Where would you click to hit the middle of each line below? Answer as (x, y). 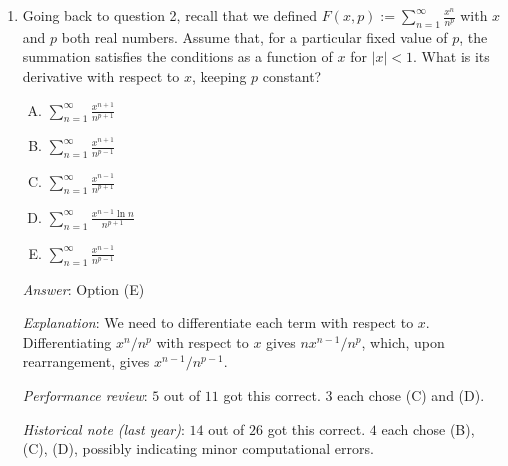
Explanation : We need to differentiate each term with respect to (218, 322)
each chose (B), (428, 428)
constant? (292, 75)
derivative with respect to (101, 75)
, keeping (219, 75)
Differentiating (67, 341)
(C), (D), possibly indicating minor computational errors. (198, 448)
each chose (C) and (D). (411, 394)
